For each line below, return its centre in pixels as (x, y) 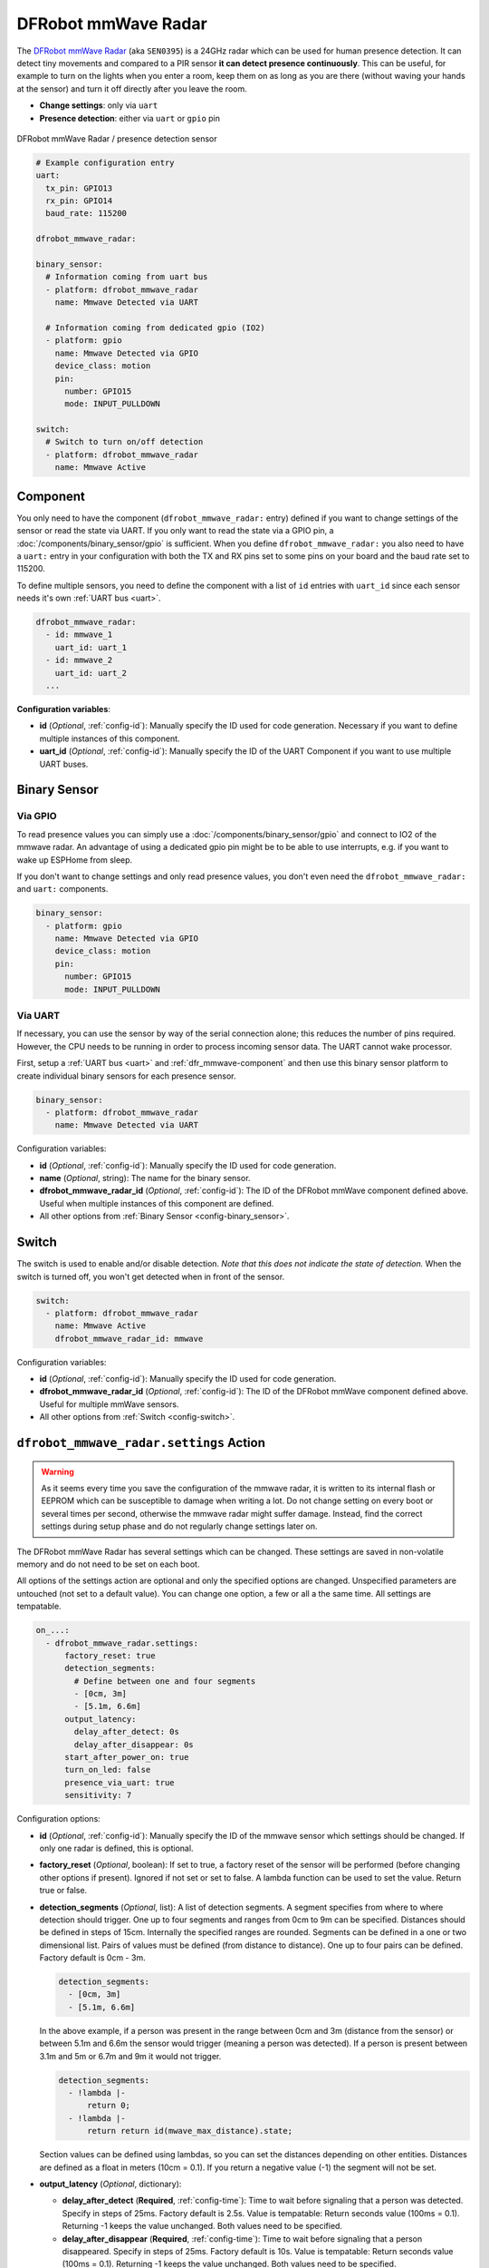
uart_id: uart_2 (91, 673)
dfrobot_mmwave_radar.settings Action (141, 1443)
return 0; (109, 2106)
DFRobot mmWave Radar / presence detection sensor (117, 138)
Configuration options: (59, 1819)
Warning (58, 1471)
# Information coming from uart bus (127, 277)
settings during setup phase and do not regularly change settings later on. (179, 1526)
